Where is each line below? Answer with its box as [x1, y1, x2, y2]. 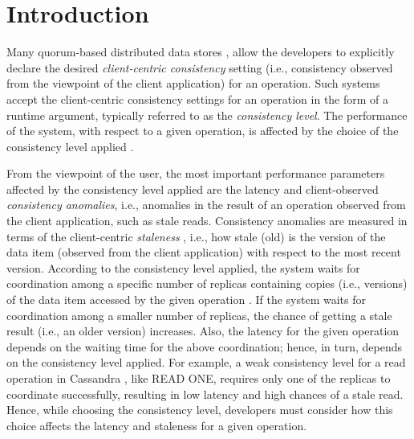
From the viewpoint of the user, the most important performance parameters [6, 165, 385, 182]
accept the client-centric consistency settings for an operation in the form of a [6, 90, 389, 107]
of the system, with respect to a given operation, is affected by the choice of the [6, 122, 399, 139]
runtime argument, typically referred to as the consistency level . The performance [6, 106, 408, 123]
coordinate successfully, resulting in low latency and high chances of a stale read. [6, 385, 404, 402]
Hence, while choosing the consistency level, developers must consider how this [6, 401, 393, 418]
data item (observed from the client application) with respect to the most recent [6, 244, 401, 261]
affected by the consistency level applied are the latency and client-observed [6, 180, 379, 197]
